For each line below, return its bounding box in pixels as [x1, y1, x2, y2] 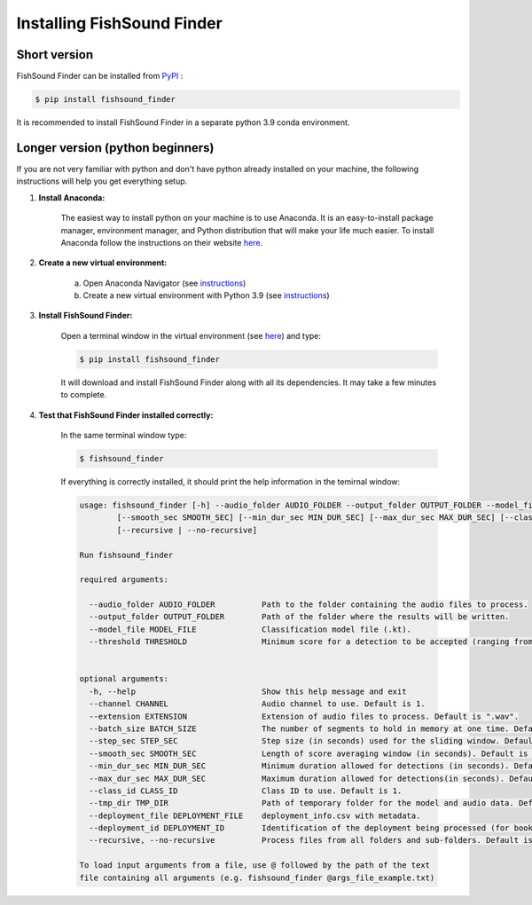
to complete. [60, 390, 107, 400]
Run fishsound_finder [79, 550, 174, 560]
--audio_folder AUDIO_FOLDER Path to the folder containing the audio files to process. [89, 600, 528, 610]
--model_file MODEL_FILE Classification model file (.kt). [89, 624, 412, 634]
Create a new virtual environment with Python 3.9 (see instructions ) [82, 290, 330, 301]
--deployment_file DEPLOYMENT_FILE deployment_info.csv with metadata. [89, 810, 421, 821]
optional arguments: [79, 674, 168, 684]
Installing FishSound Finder [16, 13, 223, 33]
